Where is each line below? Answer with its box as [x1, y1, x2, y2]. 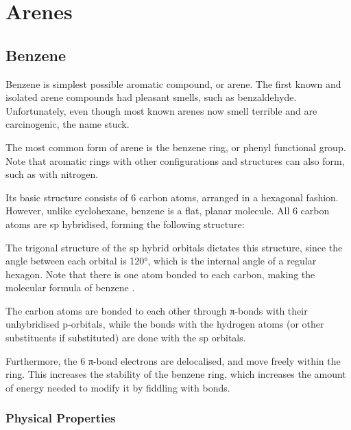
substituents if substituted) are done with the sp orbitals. [5, 330, 246, 345]
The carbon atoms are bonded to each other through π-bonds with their [5, 303, 308, 317]
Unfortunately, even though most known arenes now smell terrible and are [5, 103, 317, 117]
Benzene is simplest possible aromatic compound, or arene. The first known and [5, 76, 341, 91]
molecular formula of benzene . [5, 280, 135, 295]
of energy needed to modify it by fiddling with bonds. [5, 380, 230, 394]
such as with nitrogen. [5, 167, 99, 181]
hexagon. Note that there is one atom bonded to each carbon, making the [5, 267, 315, 281]
